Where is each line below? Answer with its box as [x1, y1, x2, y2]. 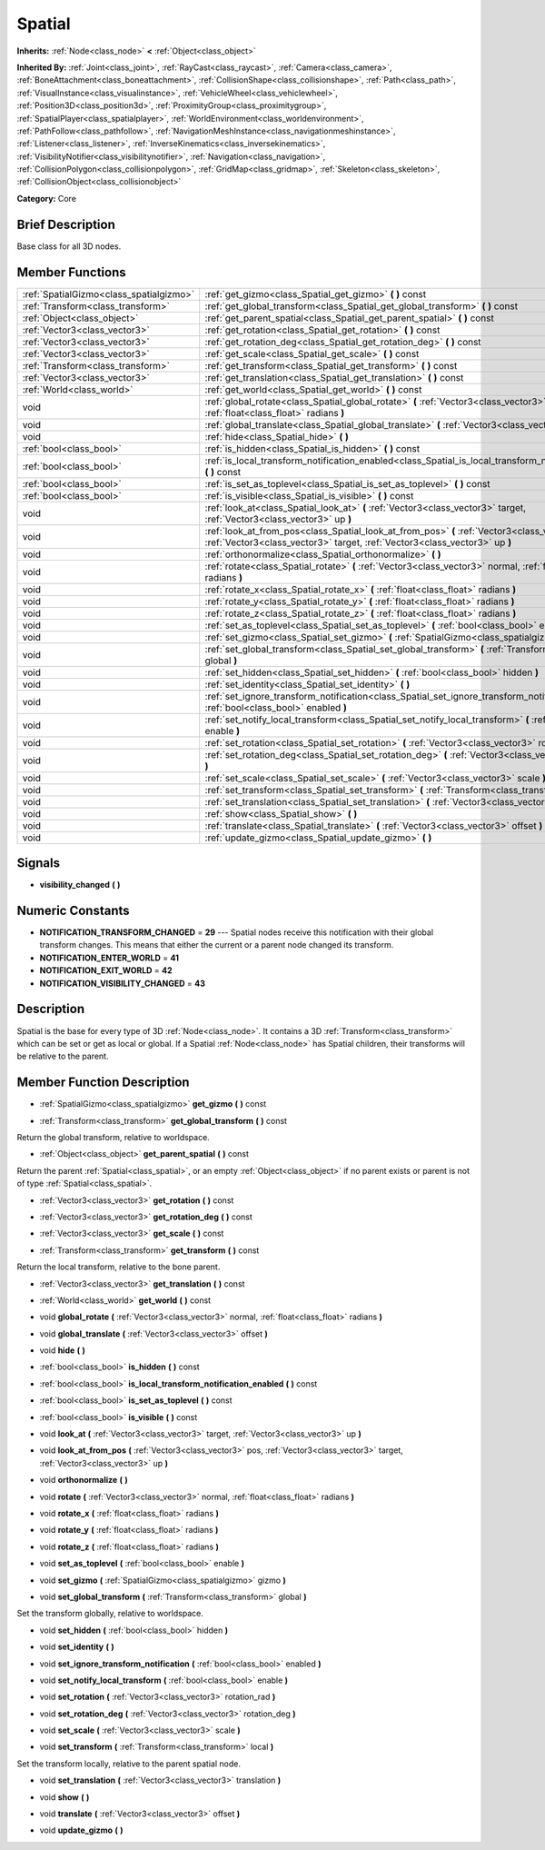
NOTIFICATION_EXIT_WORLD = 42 [39, 965, 173, 976]
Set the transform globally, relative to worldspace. [16, 1608, 203, 1619]
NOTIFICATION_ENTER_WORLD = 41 [39, 952, 179, 963]
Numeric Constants [16, 902, 131, 918]
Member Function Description [16, 1075, 190, 1090]
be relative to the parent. [16, 1050, 109, 1062]
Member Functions [16, 264, 126, 280]
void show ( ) [39, 1791, 90, 1803]
